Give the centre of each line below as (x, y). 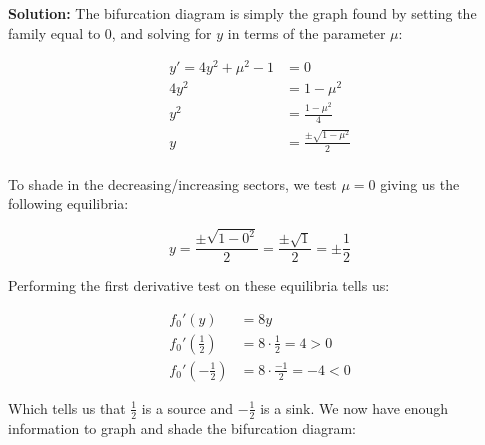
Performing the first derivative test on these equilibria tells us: (199, 285)
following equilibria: (68, 203)
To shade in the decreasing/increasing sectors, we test (172, 183)
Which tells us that (67, 407)
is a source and (187, 407)
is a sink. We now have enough (354, 407)
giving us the (420, 183)
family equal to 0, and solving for (110, 32)
